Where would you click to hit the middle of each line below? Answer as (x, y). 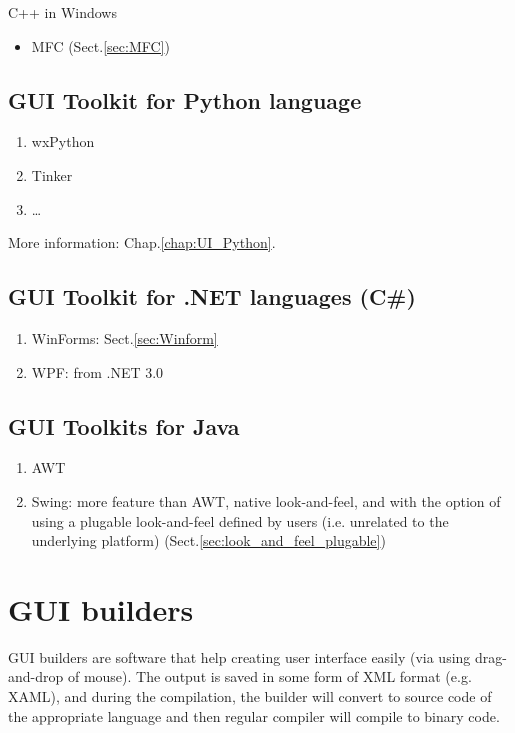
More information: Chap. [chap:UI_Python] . (142, 242)
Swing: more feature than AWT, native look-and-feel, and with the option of (266, 500)
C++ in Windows (62, 12)
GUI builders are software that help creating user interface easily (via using (239, 656)
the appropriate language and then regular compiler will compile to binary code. (254, 715)
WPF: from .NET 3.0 (97, 371)
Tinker (52, 174)
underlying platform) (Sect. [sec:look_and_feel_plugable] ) (208, 540)
